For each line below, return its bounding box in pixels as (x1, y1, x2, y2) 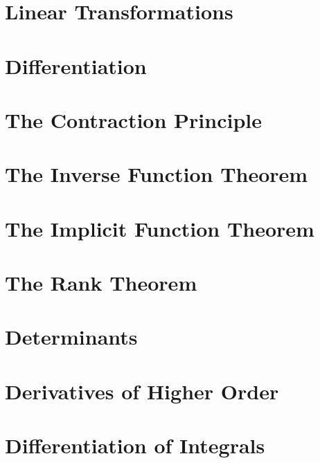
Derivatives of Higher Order (5, 376, 279, 405)
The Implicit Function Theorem (5, 214, 314, 242)
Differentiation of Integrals (5, 431, 265, 460)
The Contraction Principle (5, 105, 262, 134)
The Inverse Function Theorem (5, 160, 308, 188)
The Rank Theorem (5, 269, 197, 297)
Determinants (5, 323, 138, 351)
